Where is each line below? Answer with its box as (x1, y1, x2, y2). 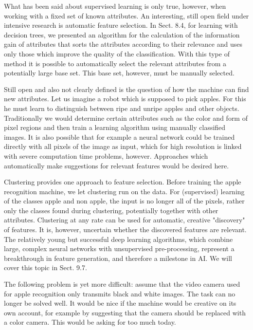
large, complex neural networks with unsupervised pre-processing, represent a (4, 243, 235, 254)
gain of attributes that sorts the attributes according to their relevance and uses (4, 39, 242, 49)
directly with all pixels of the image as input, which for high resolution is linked (4, 141, 242, 151)
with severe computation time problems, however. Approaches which (4, 150, 208, 161)
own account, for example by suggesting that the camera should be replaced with (4, 307, 246, 317)
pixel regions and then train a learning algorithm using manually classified (4, 122, 226, 132)
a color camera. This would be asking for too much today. (4, 317, 176, 327)
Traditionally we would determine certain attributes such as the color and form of (4, 112, 248, 123)
